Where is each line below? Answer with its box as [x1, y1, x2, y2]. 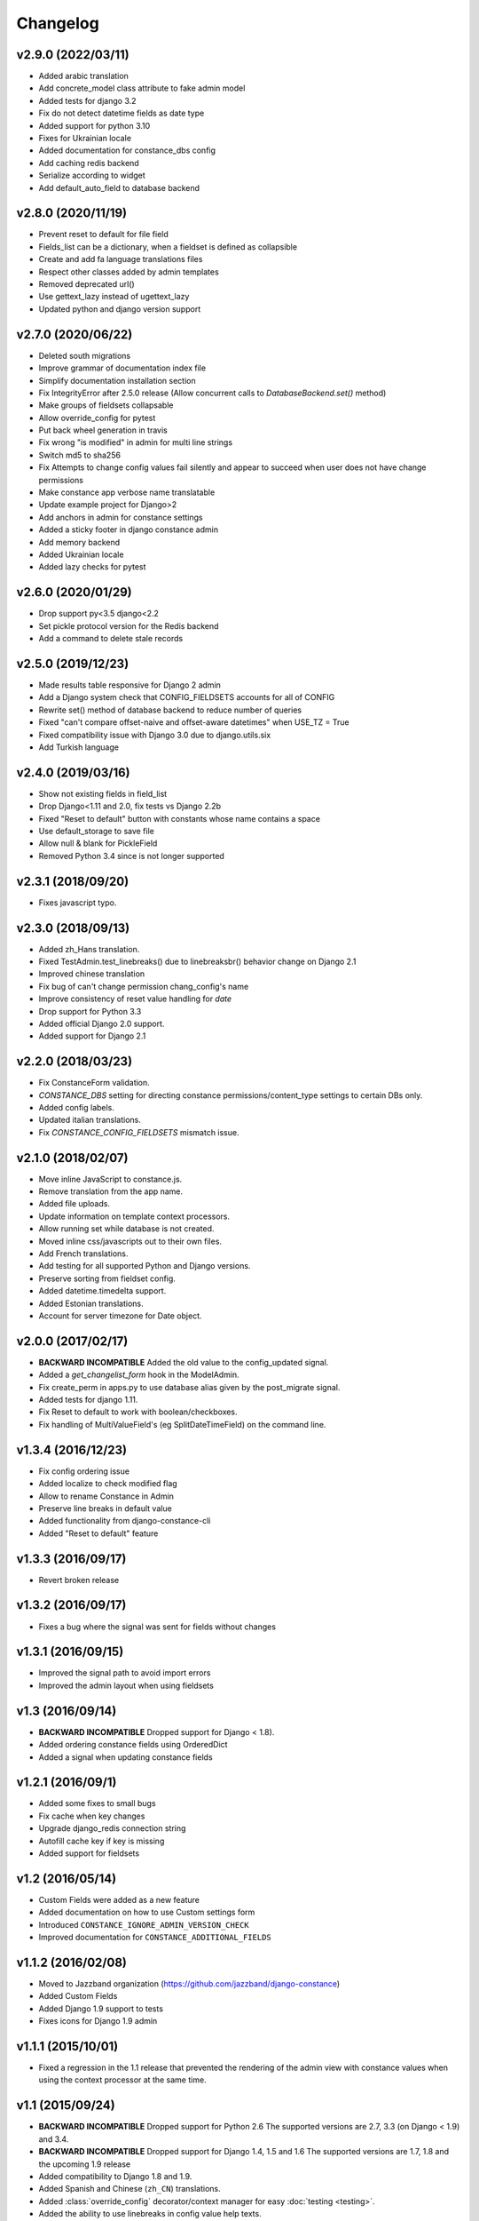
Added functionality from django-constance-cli [38, 1516, 211, 1526]
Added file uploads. [38, 1198, 111, 1209]
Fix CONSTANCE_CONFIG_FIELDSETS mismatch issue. [38, 1126, 239, 1137]
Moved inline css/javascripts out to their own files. [38, 1236, 222, 1246]
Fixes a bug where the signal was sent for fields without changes [38, 1621, 277, 1632]
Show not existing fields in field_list [38, 788, 168, 799]
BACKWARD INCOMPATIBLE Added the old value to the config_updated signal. [38, 1357, 329, 1367]
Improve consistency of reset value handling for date [38, 993, 232, 1004]
